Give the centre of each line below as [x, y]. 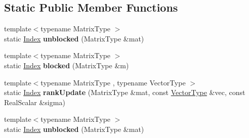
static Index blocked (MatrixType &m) [67, 65]
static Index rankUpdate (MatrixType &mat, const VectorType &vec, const [125, 92]
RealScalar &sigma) [35, 102]
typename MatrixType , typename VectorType [113, 82]
